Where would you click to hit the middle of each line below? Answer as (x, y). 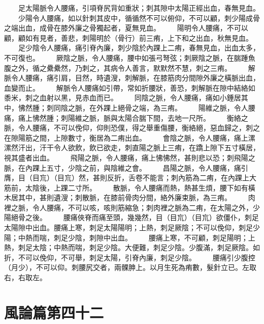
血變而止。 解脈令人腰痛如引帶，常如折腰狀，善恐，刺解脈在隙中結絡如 (130, 87)
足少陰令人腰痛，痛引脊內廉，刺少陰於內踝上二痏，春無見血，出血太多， (139, 48)
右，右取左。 (25, 277)
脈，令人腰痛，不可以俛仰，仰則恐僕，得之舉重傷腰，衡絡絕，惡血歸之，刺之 (132, 128)
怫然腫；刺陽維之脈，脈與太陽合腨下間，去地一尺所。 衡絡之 (140, 117)
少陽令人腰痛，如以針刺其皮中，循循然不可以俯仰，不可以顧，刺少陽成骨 (139, 18)
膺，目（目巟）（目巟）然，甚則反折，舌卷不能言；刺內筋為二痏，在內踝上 (127, 178)
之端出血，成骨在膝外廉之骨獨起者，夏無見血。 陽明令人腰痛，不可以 (126, 28)
